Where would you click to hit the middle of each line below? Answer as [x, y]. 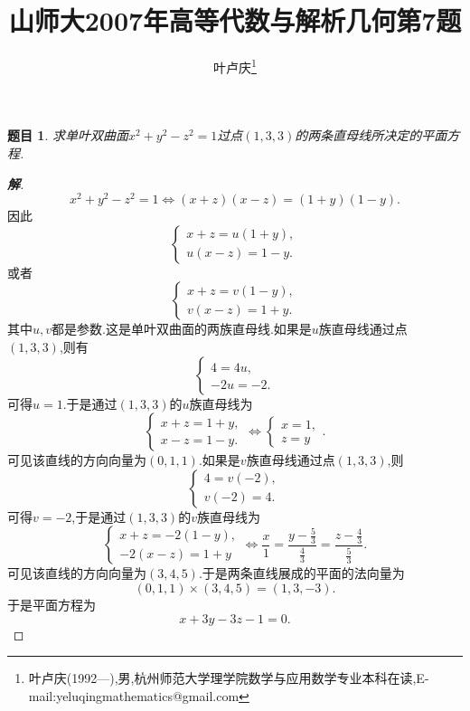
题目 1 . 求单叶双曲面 [68, 135]
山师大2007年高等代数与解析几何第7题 [235, 20]
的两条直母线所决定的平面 [371, 135]
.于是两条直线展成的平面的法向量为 [301, 573]
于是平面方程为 [52, 604]
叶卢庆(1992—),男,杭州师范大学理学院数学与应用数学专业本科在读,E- [229, 678]
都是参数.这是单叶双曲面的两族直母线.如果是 [182, 329]
